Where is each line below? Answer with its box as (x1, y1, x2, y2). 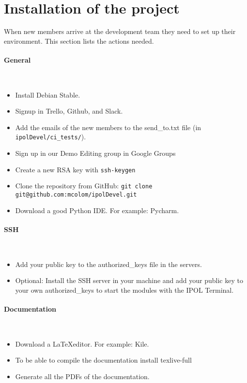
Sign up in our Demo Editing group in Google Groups (15, 148, 176, 158)
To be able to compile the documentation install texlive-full (15, 355, 192, 365)
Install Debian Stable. (15, 89, 80, 100)
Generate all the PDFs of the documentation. (15, 371, 150, 382)
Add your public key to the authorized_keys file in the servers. (15, 259, 202, 269)
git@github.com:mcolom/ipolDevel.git (15, 191, 137, 199)
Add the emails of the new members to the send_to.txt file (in (15, 122, 201, 132)
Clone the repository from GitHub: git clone (15, 181, 153, 191)
